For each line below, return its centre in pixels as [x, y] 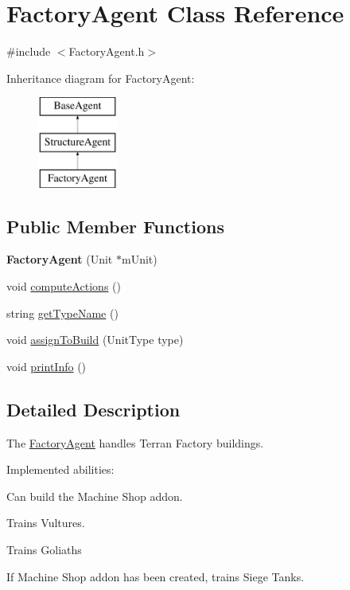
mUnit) [139, 259]
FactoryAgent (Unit [60, 259]
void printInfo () [47, 366]
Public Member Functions [115, 226]
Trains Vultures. [46, 523]
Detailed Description [93, 409]
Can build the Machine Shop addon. [95, 496]
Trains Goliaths [44, 550]
